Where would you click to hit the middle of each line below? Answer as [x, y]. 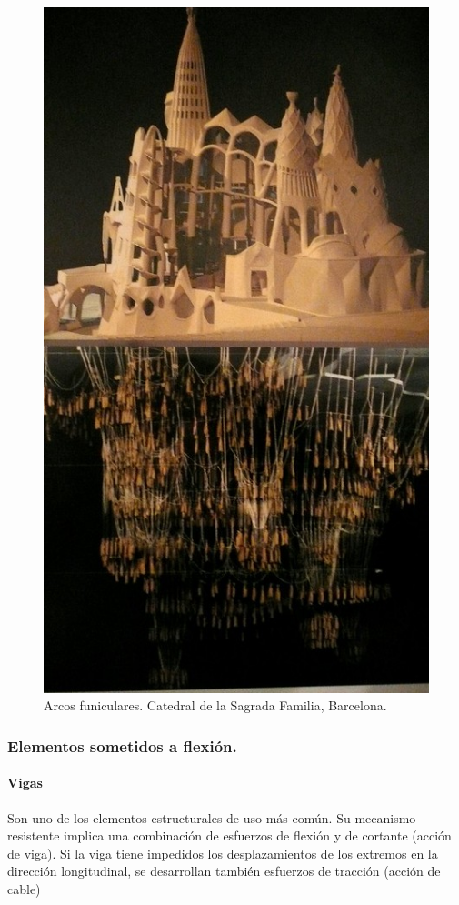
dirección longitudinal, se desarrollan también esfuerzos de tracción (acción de [224, 871]
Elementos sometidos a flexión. [122, 745]
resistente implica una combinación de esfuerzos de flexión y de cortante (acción [229, 835]
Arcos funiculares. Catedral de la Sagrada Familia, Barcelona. [215, 705]
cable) [24, 888]
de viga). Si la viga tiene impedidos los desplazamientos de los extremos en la [223, 853]
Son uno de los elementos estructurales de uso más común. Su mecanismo [212, 817]
